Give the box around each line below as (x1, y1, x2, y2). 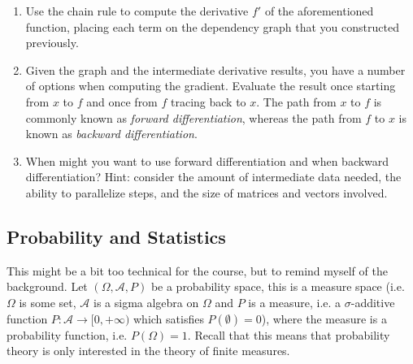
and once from (86, 93, 158, 110)
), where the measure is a (261, 310, 387, 327)
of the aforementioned (264, 2, 374, 19)
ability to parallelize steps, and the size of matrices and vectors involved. (25, 184, 388, 201)
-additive (350, 293, 395, 310)
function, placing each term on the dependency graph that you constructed (25, 18, 399, 35)
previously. (25, 34, 79, 51)
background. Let (7, 278, 88, 295)
